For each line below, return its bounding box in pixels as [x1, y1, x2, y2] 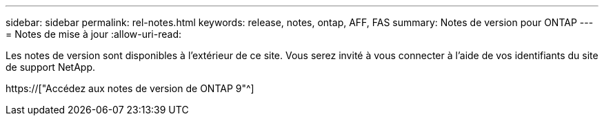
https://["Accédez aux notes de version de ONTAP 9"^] [6, 82, 254, 94]
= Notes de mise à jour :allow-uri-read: [6, 28, 181, 40]
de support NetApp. [6, 61, 96, 73]
